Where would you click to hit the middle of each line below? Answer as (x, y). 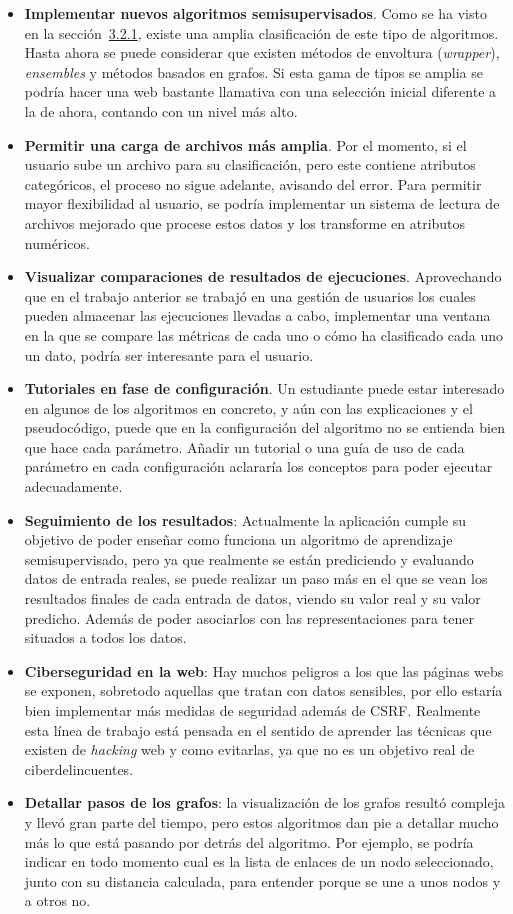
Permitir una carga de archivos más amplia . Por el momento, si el (245, 144)
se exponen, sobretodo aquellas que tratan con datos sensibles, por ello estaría (263, 690)
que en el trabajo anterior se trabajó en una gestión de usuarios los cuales (250, 295)
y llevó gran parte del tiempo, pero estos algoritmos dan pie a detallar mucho (261, 821)
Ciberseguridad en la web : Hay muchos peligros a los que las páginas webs (264, 670)
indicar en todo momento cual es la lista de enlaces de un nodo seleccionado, (259, 861)
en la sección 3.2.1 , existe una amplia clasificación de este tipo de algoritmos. (261, 32)
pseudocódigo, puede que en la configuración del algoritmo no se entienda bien (264, 427)
